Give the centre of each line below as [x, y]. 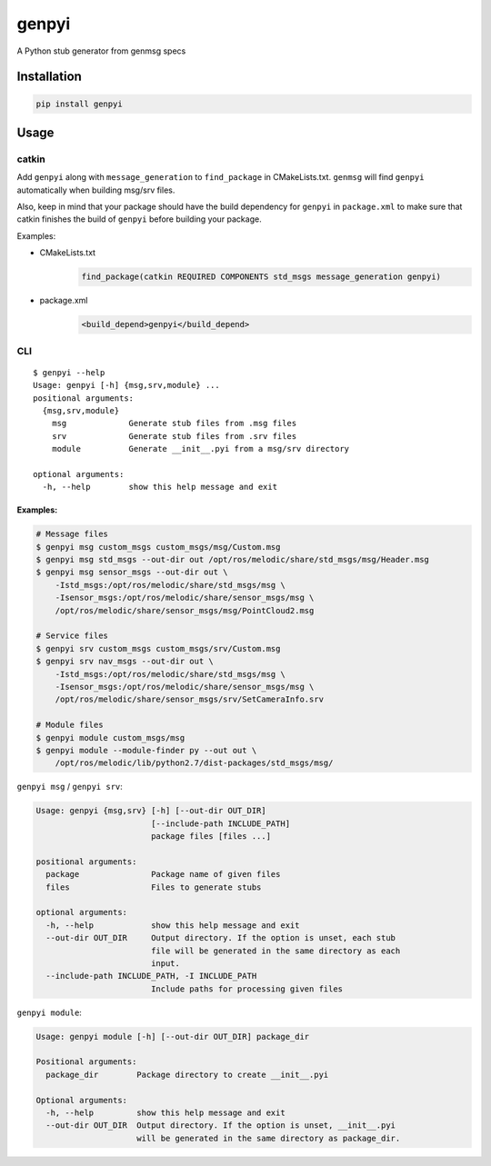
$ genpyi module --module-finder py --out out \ [146, 750]
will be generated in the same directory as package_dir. [269, 1138]
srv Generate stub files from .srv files [174, 436]
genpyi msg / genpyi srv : [70, 787]
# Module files [70, 725]
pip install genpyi [79, 104]
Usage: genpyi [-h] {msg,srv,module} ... [126, 385]
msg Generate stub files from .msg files [174, 424]
